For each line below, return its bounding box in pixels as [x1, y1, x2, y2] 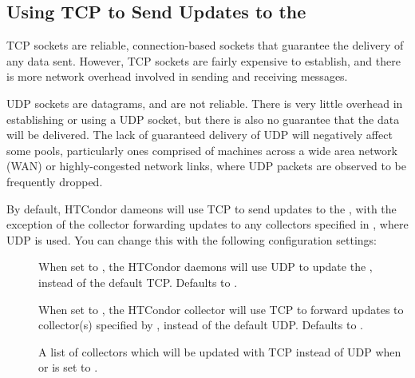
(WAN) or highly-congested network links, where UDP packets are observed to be [6, 157, 406, 174]
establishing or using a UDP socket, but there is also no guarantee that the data [6, 110, 400, 127]
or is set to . [38, 359, 98, 376]
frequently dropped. [6, 173, 103, 189]
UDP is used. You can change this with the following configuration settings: [6, 231, 377, 248]
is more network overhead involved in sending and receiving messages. [6, 68, 348, 85]
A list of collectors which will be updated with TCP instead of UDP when [38, 343, 401, 360]
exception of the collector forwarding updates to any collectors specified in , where [6, 216, 409, 233]
